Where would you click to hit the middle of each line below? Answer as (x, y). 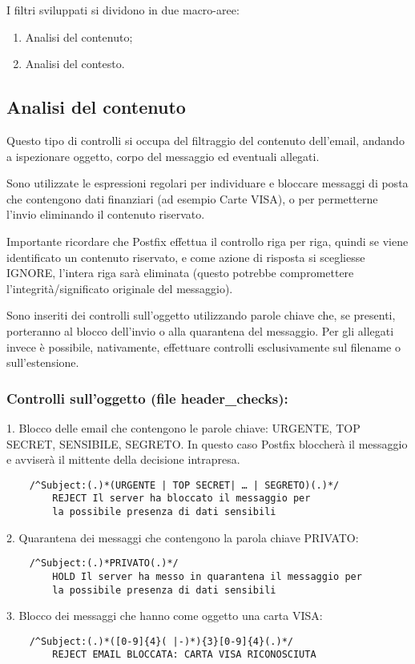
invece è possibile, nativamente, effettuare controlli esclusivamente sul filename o (203, 346)
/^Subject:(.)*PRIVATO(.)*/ (104, 563)
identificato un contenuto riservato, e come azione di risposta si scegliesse (186, 257)
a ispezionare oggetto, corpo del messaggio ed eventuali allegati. (163, 156)
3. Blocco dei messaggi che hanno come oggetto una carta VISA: (165, 616)
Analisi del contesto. (75, 64)
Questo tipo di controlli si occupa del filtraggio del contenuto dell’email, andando (205, 140)
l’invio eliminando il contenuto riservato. (106, 214)
